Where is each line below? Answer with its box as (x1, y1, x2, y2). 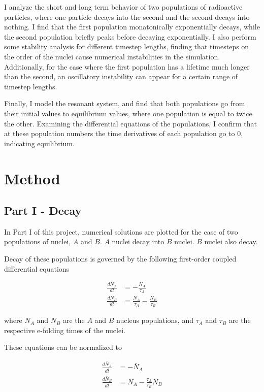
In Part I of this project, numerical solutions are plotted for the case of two (4, 226, 238, 237)
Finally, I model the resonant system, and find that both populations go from (4, 98, 245, 109)
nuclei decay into (112, 236, 164, 247)
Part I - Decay (4, 203, 82, 218)
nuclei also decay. (204, 236, 258, 247)
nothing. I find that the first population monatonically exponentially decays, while (4, 21, 260, 32)
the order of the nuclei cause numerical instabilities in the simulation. (4, 51, 220, 61)
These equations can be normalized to (4, 342, 122, 352)
